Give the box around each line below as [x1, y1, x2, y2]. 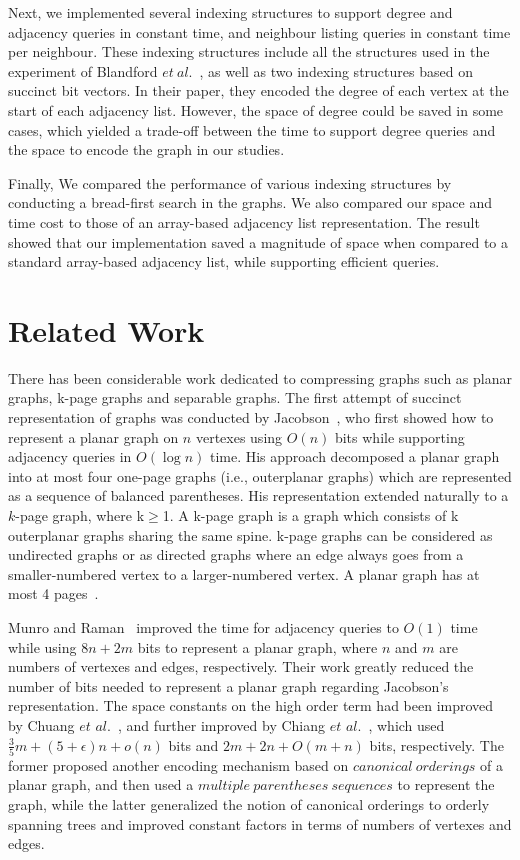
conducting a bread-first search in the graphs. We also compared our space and [8, 192, 493, 213]
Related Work [8, 309, 205, 350]
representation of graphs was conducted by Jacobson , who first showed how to [8, 407, 494, 428]
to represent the [397, 774, 495, 795]
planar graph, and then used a [8, 774, 194, 795]
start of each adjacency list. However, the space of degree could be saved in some [8, 99, 504, 120]
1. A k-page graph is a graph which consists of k [162, 505, 459, 525]
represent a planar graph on [8, 426, 179, 447]
